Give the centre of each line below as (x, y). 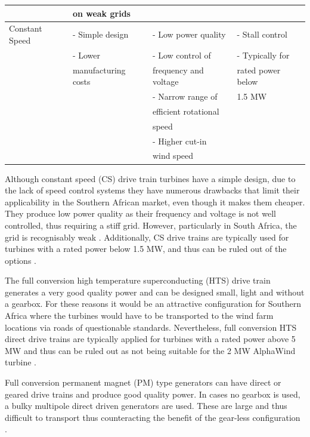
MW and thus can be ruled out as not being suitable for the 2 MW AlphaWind (150, 350)
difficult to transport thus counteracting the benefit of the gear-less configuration (153, 417)
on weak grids (101, 13)
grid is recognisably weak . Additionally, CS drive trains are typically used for (147, 237)
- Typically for (263, 55)
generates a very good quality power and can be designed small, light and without (155, 292)
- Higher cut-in (179, 141)
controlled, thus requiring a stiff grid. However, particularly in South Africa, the (151, 225)
